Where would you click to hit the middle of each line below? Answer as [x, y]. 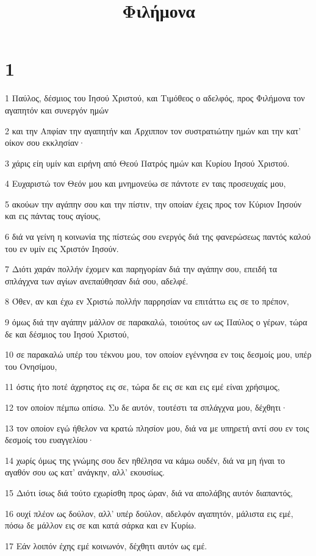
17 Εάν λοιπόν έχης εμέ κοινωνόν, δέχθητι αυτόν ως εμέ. [106, 545]
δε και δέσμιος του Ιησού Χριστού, [67, 334]
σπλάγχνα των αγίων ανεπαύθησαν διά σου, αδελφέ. [97, 280]
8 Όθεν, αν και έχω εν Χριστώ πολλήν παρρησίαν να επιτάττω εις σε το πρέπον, [147, 301]
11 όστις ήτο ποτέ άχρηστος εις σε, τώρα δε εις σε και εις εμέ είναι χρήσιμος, [142, 387]
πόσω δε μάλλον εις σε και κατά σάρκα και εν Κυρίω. [101, 525]
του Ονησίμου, [31, 366]
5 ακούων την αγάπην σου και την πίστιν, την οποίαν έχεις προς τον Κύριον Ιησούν [153, 204]
